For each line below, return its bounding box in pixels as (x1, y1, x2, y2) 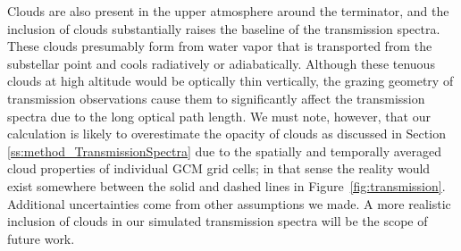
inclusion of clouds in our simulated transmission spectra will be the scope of (7, 212, 428, 230)
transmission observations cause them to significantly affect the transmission (7, 88, 425, 107)
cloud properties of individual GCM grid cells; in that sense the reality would (7, 159, 431, 178)
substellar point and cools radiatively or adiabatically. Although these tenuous (7, 54, 435, 72)
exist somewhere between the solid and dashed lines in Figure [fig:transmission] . (7, 176, 446, 195)
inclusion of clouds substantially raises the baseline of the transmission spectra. (7, 19, 440, 38)
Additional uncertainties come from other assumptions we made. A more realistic (7, 194, 451, 213)
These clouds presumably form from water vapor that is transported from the (7, 37, 432, 55)
